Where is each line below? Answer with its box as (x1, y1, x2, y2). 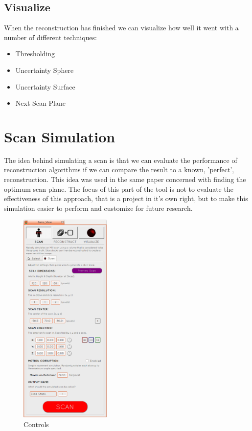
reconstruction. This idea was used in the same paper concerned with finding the (4, 174, 246, 184)
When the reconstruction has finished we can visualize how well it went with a (4, 23, 239, 33)
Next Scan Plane (15, 98, 66, 108)
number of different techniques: (4, 32, 97, 42)
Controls (23, 419, 49, 429)
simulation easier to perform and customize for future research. (4, 203, 193, 213)
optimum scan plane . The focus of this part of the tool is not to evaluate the (4, 183, 233, 194)
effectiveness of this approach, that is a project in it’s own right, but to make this (4, 193, 248, 204)
